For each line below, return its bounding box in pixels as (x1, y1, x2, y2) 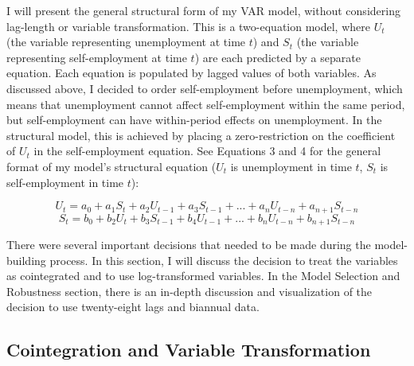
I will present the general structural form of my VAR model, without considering (6, 2, 400, 18)
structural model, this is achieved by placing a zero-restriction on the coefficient (6, 127, 396, 143)
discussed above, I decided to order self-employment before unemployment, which (6, 80, 403, 96)
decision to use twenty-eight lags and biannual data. (6, 298, 260, 315)
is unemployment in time (230, 158, 352, 174)
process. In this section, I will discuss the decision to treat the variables (49, 251, 398, 268)
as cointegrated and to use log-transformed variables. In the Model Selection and (6, 267, 400, 284)
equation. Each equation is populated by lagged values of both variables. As (6, 64, 377, 81)
